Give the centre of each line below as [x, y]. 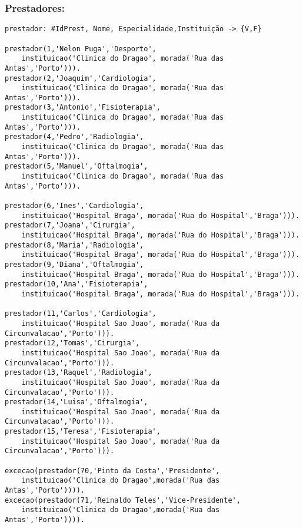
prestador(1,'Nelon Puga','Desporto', [81, 49]
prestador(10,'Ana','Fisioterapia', [76, 284]
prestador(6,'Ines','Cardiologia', [74, 206]
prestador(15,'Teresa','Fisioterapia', [83, 432]
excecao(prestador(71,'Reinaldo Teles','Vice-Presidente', [123, 500]
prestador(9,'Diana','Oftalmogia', [74, 264]
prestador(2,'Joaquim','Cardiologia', [81, 78]
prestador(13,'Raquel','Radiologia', [79, 373]
